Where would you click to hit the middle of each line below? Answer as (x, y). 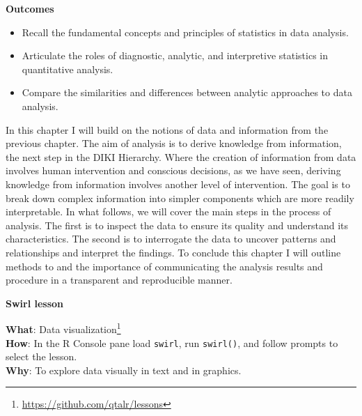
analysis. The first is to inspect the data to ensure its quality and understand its (177, 225)
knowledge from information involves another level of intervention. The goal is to (178, 184)
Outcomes (30, 8)
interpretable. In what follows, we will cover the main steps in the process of (168, 211)
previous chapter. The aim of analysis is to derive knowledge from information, (174, 143)
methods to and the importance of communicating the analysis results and (164, 266)
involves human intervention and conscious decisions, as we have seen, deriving (173, 170)
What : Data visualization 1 (63, 328)
